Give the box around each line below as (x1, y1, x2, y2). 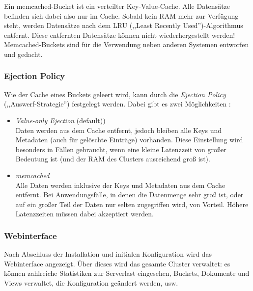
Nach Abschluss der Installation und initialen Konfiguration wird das (4, 249, 212, 259)
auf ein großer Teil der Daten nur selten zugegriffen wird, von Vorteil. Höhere (15, 199, 249, 209)
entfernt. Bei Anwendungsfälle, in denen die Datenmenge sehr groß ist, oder (15, 189, 244, 200)
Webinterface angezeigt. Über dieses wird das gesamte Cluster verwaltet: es (4, 258, 230, 268)
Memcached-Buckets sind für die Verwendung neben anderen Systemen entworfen (4, 39, 249, 50)
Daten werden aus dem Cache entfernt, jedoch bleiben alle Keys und (15, 125, 222, 135)
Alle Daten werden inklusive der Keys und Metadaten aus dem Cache (15, 180, 225, 190)
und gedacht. (4, 49, 43, 59)
